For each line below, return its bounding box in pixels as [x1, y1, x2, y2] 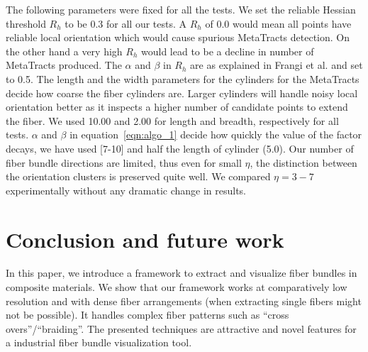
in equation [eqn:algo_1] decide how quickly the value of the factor [69, 127, 362, 142]
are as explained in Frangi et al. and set [190, 57, 363, 72]
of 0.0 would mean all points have [205, 16, 352, 31]
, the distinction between [250, 155, 357, 170]
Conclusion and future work [6, 224, 284, 253]
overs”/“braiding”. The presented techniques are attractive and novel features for [6, 321, 357, 336]
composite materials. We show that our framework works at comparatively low [6, 280, 347, 295]
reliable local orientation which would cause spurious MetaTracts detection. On [6, 30, 350, 45]
